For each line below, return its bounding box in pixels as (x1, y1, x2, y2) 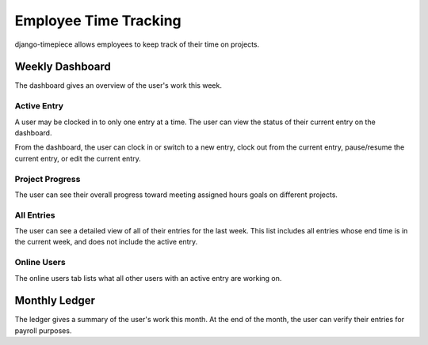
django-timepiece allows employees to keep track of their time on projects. (14, 40, 260, 49)
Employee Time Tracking (14, 12, 182, 29)
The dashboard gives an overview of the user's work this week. (14, 81, 222, 90)
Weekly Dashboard (14, 60, 111, 74)
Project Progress (14, 173, 81, 184)
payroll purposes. (14, 325, 72, 336)
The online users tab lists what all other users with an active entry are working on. (14, 273, 282, 282)
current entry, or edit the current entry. (14, 154, 142, 163)
